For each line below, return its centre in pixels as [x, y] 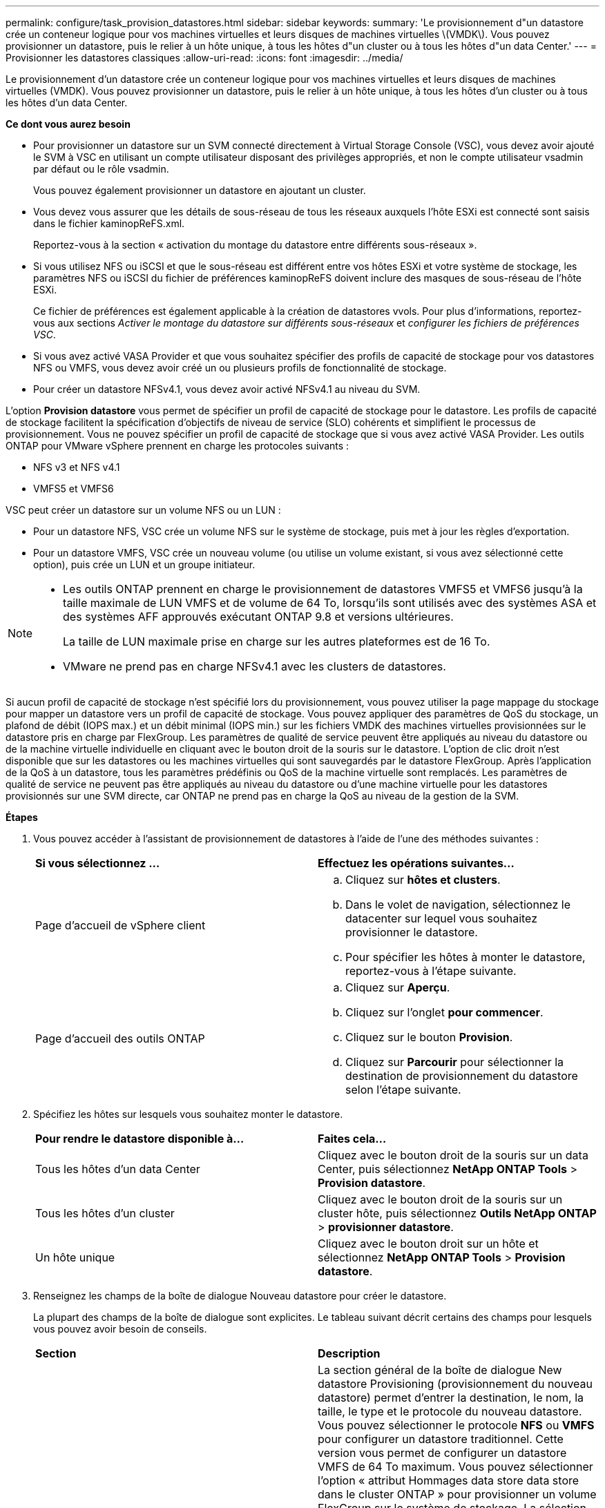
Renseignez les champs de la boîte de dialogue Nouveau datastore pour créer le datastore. [240, 1296]
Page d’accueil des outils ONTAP [120, 1038]
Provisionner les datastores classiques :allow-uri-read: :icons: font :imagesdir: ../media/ [204, 58]
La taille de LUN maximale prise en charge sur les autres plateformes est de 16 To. [277, 641]
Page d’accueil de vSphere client [121, 925]
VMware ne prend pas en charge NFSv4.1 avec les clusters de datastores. [255, 666]
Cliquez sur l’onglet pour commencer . [444, 1012]
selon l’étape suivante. [403, 1090]
